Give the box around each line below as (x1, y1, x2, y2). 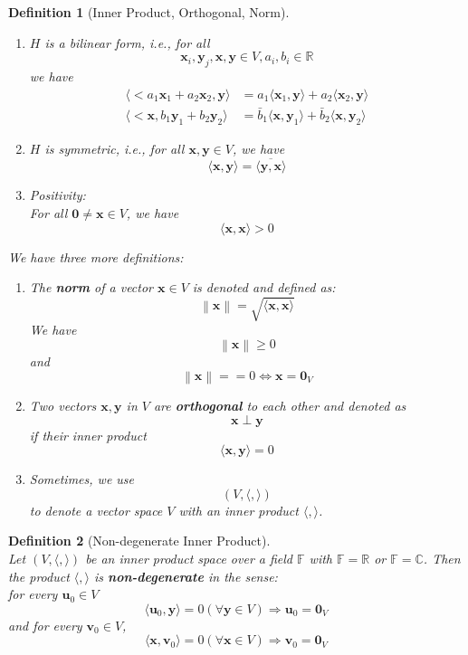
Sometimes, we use (29, 470, 135, 489)
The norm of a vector (29, 278, 154, 297)
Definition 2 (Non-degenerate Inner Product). (8, 531, 271, 550)
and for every (8, 615, 82, 634)
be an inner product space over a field (85, 549, 293, 568)
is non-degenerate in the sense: (93, 566, 278, 585)
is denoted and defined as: (192, 278, 336, 297)
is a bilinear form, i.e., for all (44, 33, 210, 52)
